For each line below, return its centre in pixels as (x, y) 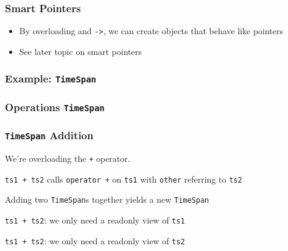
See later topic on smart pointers (80, 51)
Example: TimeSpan (51, 78)
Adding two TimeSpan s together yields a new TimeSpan (107, 199)
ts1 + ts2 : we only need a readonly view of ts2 (95, 240)
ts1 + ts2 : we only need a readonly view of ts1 (95, 220)
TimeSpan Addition (49, 135)
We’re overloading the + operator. (68, 158)
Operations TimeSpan (55, 107)
